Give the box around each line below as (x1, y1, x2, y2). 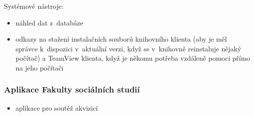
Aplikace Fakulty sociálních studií (4, 83, 140, 95)
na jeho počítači (15, 62, 64, 72)
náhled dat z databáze (15, 17, 83, 27)
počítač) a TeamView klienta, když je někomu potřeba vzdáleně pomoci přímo (15, 53, 250, 63)
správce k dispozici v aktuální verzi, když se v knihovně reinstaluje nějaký (15, 43, 241, 53)
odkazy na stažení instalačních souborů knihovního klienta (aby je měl (15, 34, 227, 44)
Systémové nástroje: (4, 1, 64, 11)
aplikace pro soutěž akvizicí (15, 102, 98, 113)
